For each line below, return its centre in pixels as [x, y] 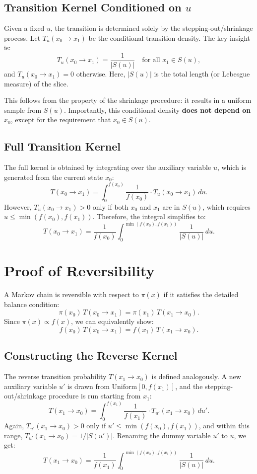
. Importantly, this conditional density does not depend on [157, 110]
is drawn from [88, 386]
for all [151, 60]
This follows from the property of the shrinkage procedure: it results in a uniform [128, 100]
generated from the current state [54, 177]
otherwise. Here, [101, 74]
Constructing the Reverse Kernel [91, 355]
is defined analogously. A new [196, 376]
